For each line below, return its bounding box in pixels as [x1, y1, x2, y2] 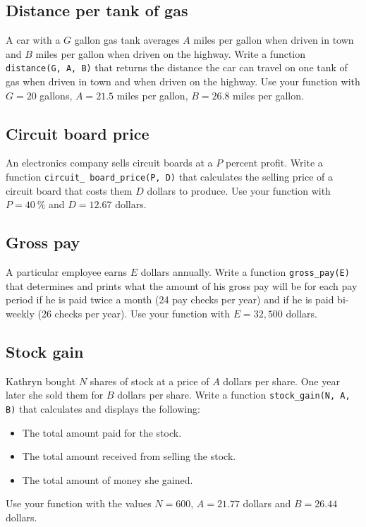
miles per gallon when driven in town [193, 32, 354, 47]
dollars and [243, 496, 291, 511]
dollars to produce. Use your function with [147, 183, 331, 198]
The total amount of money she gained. [22, 472, 193, 487]
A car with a [6, 32, 61, 47]
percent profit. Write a [225, 155, 323, 170]
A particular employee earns [6, 265, 128, 279]
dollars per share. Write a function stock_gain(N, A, [117, 387, 350, 402]
